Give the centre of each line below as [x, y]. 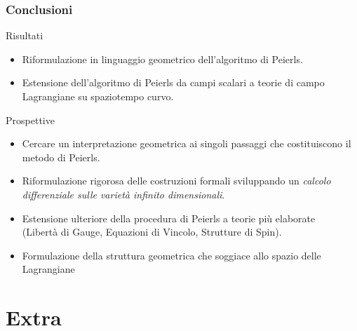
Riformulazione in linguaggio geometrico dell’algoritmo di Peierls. [162, 59]
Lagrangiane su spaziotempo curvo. [98, 96]
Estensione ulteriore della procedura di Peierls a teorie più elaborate [169, 218]
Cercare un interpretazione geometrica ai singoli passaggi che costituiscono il [187, 143]
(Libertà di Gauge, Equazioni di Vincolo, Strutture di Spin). [152, 232]
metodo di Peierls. [61, 157]
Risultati [25, 35]
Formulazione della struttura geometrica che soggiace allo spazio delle [171, 255]
